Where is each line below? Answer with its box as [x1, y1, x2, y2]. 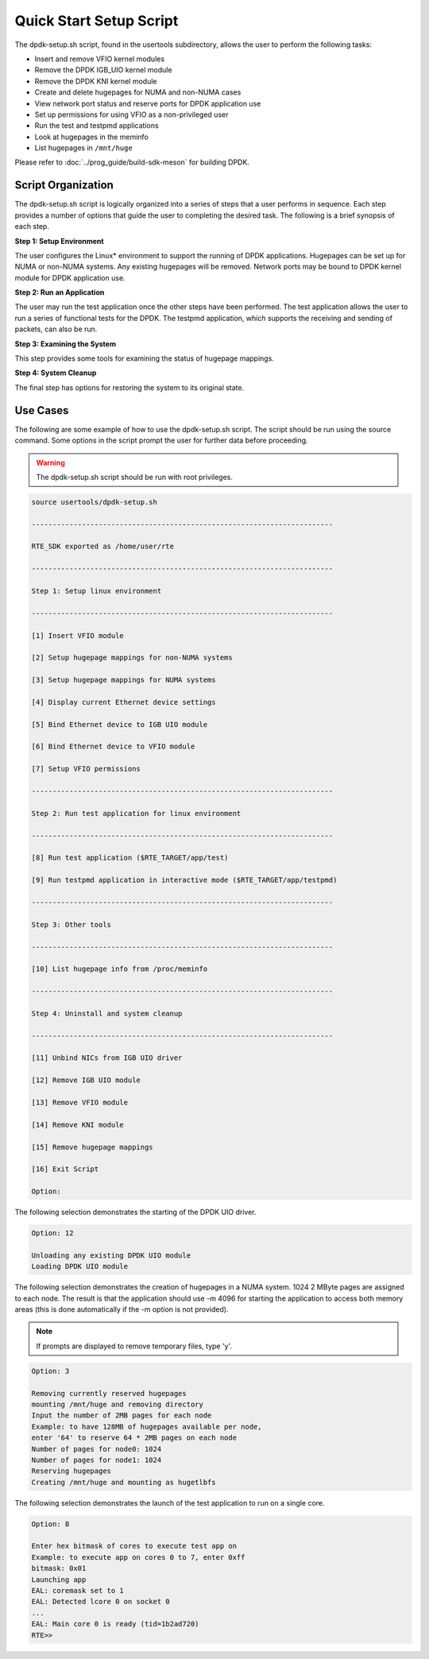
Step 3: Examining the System [14, 338, 117, 349]
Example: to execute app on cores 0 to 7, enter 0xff [31, 1553, 245, 1561]
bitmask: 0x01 [31, 1564, 87, 1573]
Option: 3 [31, 1367, 70, 1375]
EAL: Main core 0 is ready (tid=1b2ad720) [31, 1619, 199, 1629]
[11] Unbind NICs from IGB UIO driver [31, 1054, 183, 1062]
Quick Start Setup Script [14, 12, 179, 29]
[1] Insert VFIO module [31, 631, 125, 640]
